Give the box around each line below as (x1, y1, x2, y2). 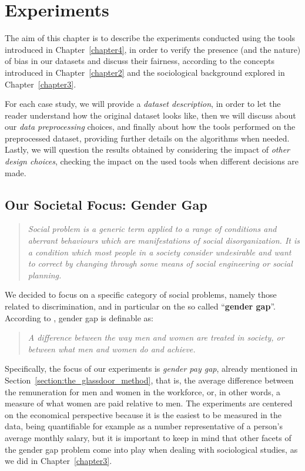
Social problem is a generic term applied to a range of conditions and (28, 223, 277, 235)
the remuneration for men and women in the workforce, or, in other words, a (5, 385, 280, 398)
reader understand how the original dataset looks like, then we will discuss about (5, 109, 296, 121)
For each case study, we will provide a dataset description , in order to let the (5, 97, 281, 110)
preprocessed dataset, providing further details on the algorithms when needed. (5, 132, 290, 144)
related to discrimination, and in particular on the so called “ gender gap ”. (5, 300, 276, 312)
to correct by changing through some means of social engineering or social (28, 257, 293, 270)
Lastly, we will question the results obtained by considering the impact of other (5, 143, 290, 156)
